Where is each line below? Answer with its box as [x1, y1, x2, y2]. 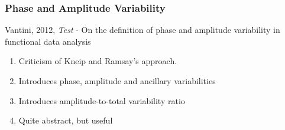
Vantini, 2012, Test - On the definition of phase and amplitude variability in [5, 24, 280, 36]
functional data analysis [5, 35, 91, 47]
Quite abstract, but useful [18, 114, 113, 126]
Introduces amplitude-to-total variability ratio [18, 94, 185, 106]
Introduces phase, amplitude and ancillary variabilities [18, 75, 216, 86]
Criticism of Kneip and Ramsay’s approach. [18, 55, 177, 67]
